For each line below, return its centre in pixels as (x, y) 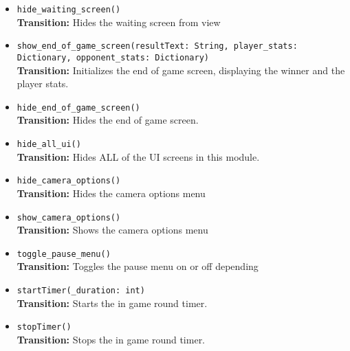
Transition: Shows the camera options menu (112, 230)
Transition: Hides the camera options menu (111, 193)
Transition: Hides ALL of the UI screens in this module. (138, 156)
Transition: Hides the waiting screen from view (119, 22)
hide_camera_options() (69, 181)
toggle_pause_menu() (64, 254)
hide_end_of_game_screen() (78, 107)
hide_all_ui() (49, 144)
